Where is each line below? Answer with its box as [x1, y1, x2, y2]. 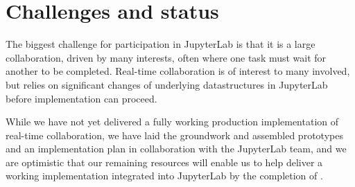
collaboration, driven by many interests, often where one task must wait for [6, 50, 327, 64]
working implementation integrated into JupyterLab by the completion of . [6, 168, 323, 183]
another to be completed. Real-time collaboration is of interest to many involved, [6, 64, 350, 78]
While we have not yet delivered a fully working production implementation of [6, 114, 339, 129]
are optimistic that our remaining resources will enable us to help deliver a [6, 154, 323, 169]
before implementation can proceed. [6, 91, 157, 105]
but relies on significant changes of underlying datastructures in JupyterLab [6, 77, 328, 91]
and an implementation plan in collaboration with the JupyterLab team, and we [6, 141, 347, 156]
